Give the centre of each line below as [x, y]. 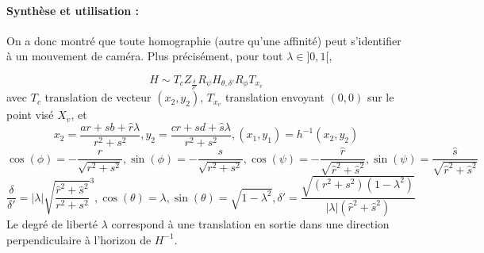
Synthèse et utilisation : [73, 10]
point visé [30, 115]
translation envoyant [275, 97]
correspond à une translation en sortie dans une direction [250, 224]
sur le [380, 97]
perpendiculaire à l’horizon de [79, 239]
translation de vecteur [98, 97]
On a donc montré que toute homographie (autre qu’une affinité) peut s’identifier [204, 40]
